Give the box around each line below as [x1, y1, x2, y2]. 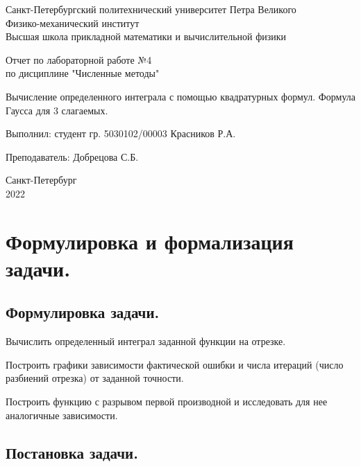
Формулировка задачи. [6, 301, 160, 323]
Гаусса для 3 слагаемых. [6, 103, 108, 117]
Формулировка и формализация [6, 227, 294, 255]
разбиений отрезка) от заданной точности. [6, 371, 184, 385]
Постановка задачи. [6, 441, 138, 463]
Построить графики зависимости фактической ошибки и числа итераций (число [6, 357, 344, 371]
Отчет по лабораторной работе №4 [6, 52, 152, 67]
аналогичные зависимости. [6, 407, 118, 422]
